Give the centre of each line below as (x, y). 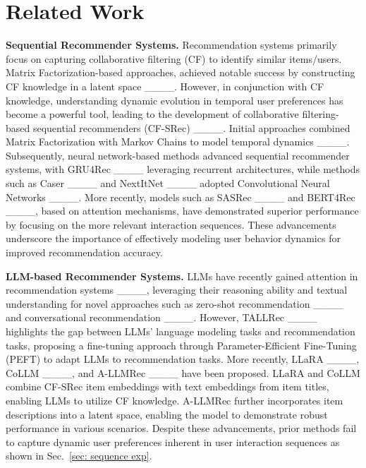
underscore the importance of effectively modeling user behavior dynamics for (173, 238)
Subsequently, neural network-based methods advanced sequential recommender (178, 155)
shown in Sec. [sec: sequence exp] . (79, 456)
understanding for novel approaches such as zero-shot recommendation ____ (175, 303)
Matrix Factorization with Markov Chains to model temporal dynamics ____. (178, 142)
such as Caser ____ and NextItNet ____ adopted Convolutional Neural (168, 183)
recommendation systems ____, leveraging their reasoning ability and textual (177, 290)
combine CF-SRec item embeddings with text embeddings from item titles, (167, 386)
